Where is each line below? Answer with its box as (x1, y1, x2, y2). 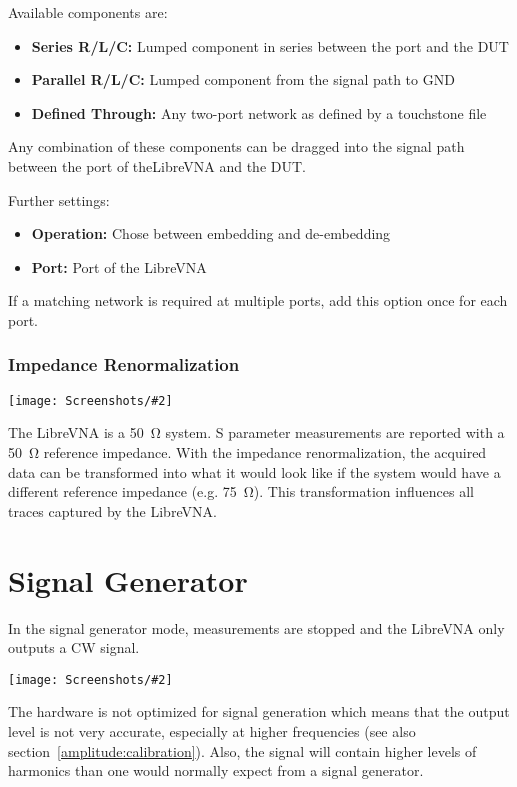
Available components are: (8, 2, 168, 22)
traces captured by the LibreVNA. (8, 500, 217, 521)
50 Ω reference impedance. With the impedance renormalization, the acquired (8, 442, 487, 462)
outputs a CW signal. (8, 637, 140, 658)
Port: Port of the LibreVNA (31, 256, 207, 277)
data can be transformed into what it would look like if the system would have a (8, 461, 501, 482)
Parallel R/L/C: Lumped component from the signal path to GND (31, 69, 455, 90)
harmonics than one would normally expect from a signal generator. (8, 760, 424, 781)
